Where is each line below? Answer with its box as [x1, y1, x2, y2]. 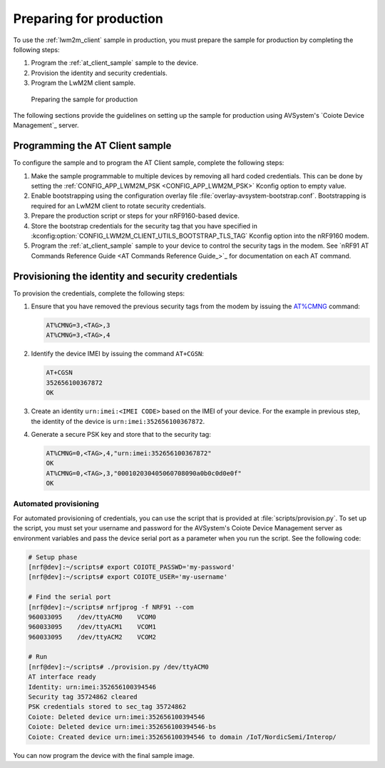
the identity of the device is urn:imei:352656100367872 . [31, 417, 205, 425]
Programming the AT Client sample [13, 140, 172, 152]
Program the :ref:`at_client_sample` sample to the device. [31, 59, 199, 67]
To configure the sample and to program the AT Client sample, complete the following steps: [13, 158, 284, 167]
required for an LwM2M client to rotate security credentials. [31, 201, 206, 210]
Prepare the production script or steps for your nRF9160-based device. [31, 211, 240, 221]
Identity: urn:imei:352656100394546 [28, 682, 157, 691]
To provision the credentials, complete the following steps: [13, 289, 185, 298]
